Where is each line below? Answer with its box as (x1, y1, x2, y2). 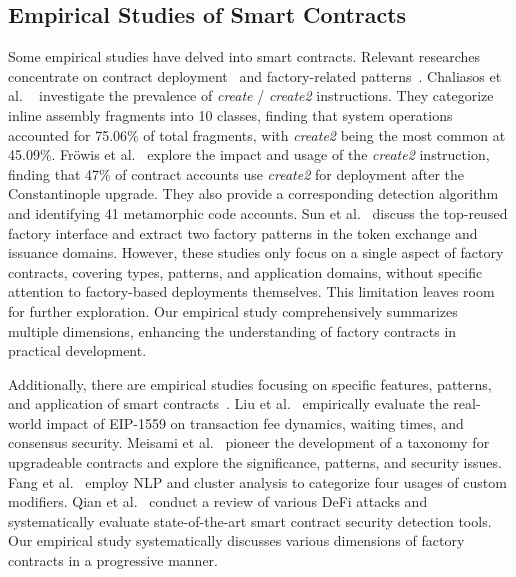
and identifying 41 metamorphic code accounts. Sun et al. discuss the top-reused (8, 202, 508, 223)
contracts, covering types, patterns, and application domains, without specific (8, 261, 483, 282)
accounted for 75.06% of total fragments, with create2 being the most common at (8, 124, 506, 145)
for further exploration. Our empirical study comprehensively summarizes (8, 300, 458, 321)
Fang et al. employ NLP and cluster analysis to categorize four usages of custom (8, 471, 507, 492)
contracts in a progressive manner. (8, 550, 218, 571)
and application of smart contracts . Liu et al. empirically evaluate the (8, 393, 449, 414)
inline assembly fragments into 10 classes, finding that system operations (8, 104, 453, 125)
